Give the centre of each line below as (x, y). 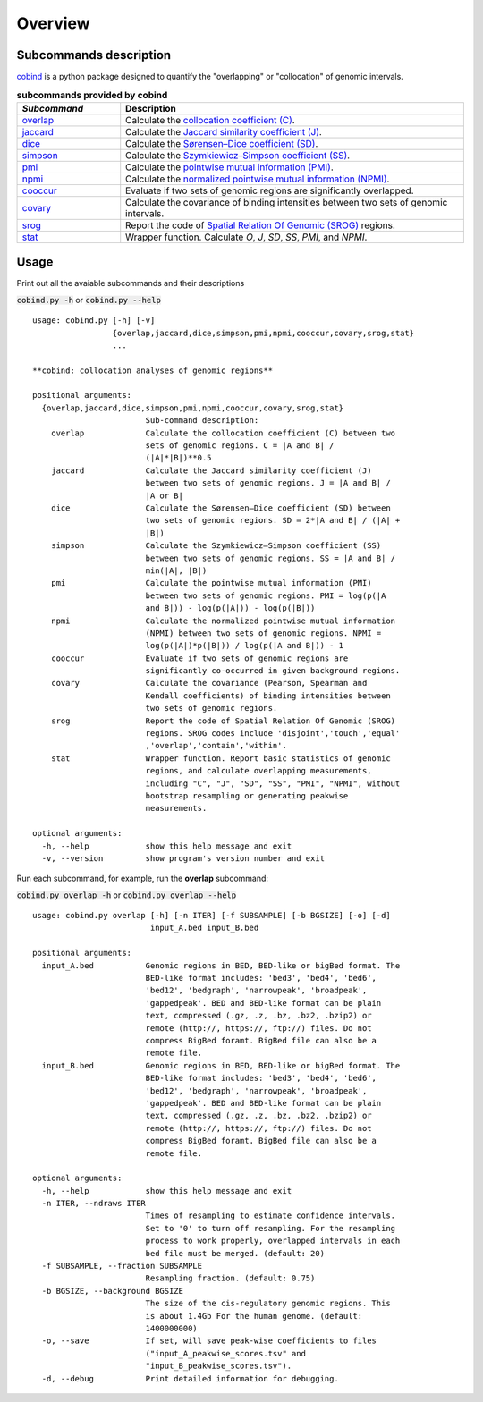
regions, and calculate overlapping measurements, (258, 771)
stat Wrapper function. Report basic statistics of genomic (220, 758)
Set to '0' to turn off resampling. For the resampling (271, 1228)
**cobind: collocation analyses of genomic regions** (153, 370)
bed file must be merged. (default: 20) (235, 1253)
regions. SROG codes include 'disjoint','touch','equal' (273, 734)
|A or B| (164, 495)
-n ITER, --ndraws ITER (94, 1204)
